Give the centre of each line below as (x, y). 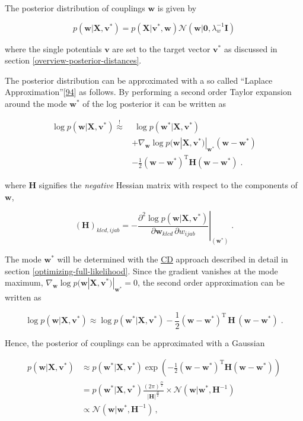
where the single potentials (53, 48)
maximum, (24, 282)
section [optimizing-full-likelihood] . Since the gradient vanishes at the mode (141, 270)
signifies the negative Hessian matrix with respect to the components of (168, 185)
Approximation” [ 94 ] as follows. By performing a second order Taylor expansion (148, 92)
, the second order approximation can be (211, 282)
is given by (177, 8)
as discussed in (251, 48)
